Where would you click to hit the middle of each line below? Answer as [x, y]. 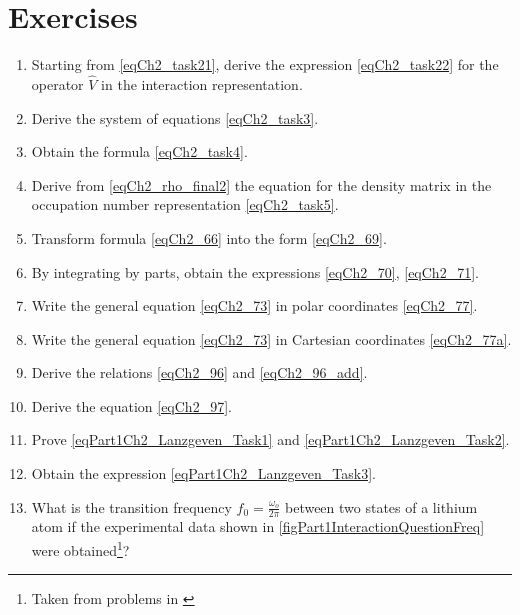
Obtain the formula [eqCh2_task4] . [139, 151]
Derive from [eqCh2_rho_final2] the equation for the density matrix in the [261, 184]
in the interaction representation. [202, 83]
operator [57, 83]
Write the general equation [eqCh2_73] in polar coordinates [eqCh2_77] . [254, 305]
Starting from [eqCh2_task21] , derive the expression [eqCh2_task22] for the [265, 64]
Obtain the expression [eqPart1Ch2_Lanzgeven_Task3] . [203, 473]
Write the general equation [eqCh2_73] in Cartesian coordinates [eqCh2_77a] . [271, 338]
